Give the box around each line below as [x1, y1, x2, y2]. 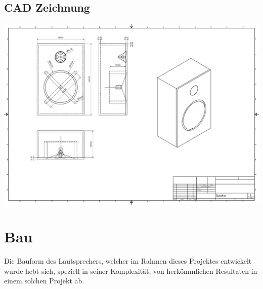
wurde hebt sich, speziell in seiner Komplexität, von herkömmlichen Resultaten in [4, 265, 257, 276]
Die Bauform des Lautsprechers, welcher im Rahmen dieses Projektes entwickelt [4, 256, 252, 266]
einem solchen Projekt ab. [4, 275, 84, 286]
